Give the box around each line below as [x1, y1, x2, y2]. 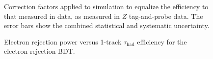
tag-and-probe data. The [129, 11, 203, 21]
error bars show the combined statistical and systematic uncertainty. [4, 20, 210, 30]
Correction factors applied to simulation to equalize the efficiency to [4, 1, 209, 11]
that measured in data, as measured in [4, 11, 120, 21]
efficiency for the [137, 36, 187, 46]
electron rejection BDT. [4, 46, 75, 56]
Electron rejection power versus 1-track [4, 36, 122, 46]
